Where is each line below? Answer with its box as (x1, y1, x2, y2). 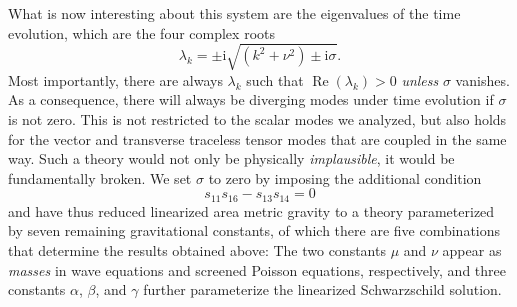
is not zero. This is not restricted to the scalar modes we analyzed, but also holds (8, 108, 507, 129)
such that (246, 69, 304, 90)
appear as (442, 239, 502, 260)
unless (401, 69, 439, 90)
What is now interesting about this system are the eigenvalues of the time (8, 3, 461, 23)
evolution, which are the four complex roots (8, 22, 275, 43)
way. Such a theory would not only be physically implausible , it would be (8, 148, 455, 169)
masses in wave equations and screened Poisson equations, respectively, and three (8, 259, 506, 280)
